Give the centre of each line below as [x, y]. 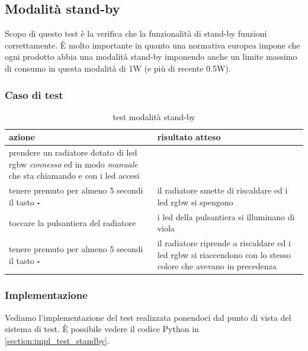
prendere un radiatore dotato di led [73, 152]
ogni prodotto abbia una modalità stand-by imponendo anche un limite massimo [151, 57]
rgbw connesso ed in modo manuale [73, 164]
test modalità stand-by [154, 116]
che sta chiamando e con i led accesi [74, 176]
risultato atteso [189, 137]
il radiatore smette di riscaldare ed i [222, 190]
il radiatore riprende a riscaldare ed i [224, 243]
